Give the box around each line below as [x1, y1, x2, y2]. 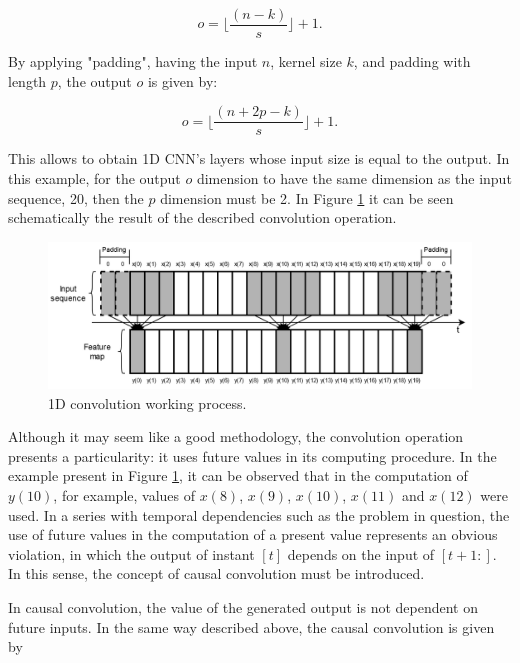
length [8, 70, 47, 91]
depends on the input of [287, 543, 435, 564]
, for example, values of [53, 485, 196, 506]
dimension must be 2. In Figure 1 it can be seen [160, 187, 454, 208]
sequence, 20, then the [8, 187, 144, 208]
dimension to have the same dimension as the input [196, 167, 512, 188]
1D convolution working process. [48, 392, 247, 413]
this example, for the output [8, 167, 181, 188]
